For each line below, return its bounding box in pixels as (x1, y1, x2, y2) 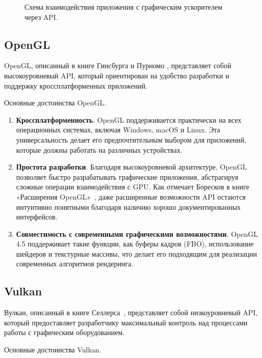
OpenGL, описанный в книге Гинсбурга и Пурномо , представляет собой (4, 60, 231, 71)
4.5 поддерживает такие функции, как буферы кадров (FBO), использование (16, 238, 254, 249)
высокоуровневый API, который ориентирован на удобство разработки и (4, 70, 229, 80)
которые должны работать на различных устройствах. (16, 144, 182, 155)
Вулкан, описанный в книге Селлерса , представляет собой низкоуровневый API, (4, 307, 258, 318)
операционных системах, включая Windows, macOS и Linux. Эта (16, 124, 220, 135)
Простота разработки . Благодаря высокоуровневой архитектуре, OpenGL (16, 161, 247, 172)
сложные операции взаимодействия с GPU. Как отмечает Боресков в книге (16, 181, 250, 192)
